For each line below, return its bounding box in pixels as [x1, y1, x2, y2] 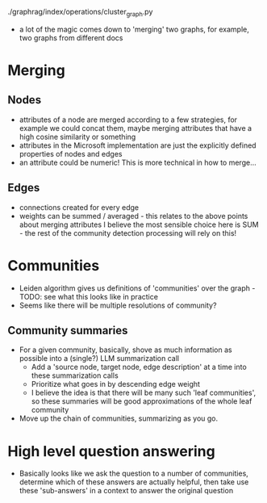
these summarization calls [31, 371, 119, 380]
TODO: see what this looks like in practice [19, 291, 159, 301]
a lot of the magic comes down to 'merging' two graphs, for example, [19, 24, 249, 34]
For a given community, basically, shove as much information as [19, 345, 232, 354]
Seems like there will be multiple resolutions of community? [19, 300, 217, 310]
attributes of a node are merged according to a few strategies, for [19, 115, 238, 124]
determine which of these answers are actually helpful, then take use [19, 477, 249, 487]
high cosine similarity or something [19, 132, 136, 141]
